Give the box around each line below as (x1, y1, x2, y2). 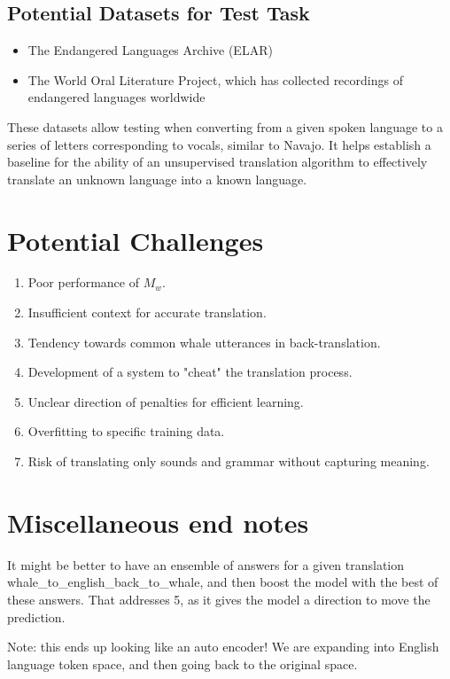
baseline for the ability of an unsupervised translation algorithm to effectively (7, 152, 428, 171)
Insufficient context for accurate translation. (27, 303, 267, 322)
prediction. (7, 607, 66, 626)
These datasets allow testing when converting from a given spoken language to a (7, 117, 443, 136)
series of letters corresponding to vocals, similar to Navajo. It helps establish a (7, 135, 431, 153)
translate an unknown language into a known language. (7, 169, 307, 188)
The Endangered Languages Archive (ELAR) (27, 41, 273, 59)
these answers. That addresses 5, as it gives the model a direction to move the (7, 589, 431, 608)
